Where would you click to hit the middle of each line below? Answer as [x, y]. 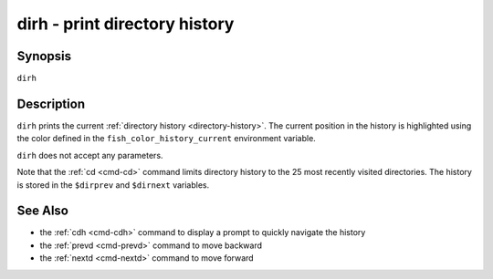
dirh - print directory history [126, 24]
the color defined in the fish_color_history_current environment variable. [167, 139]
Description [51, 103]
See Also [42, 211]
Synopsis [44, 56]
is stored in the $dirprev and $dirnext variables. [113, 185]
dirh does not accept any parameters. [90, 155]
